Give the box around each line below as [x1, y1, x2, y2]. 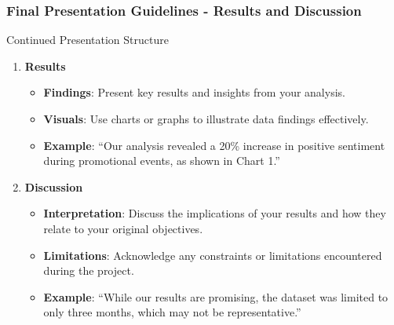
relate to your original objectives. [43, 220, 203, 236]
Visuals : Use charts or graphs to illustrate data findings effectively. [43, 111, 369, 126]
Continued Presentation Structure [6, 31, 169, 48]
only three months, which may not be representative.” [43, 304, 301, 320]
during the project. [43, 262, 134, 279]
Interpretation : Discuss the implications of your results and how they [43, 205, 386, 221]
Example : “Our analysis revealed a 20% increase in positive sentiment [43, 137, 385, 153]
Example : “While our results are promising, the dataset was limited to [43, 288, 389, 305]
